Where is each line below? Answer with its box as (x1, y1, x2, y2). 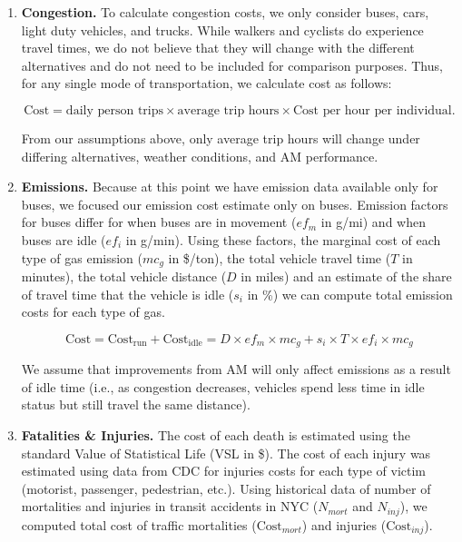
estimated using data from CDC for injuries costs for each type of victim (21, 461, 427, 480)
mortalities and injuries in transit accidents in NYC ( (21, 497, 319, 516)
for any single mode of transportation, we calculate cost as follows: (21, 74, 392, 93)
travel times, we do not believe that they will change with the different (21, 38, 415, 57)
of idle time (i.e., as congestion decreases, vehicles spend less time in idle (21, 377, 425, 396)
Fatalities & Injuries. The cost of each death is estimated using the (21, 426, 410, 444)
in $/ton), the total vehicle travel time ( (168, 248, 391, 267)
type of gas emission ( (21, 248, 143, 267)
